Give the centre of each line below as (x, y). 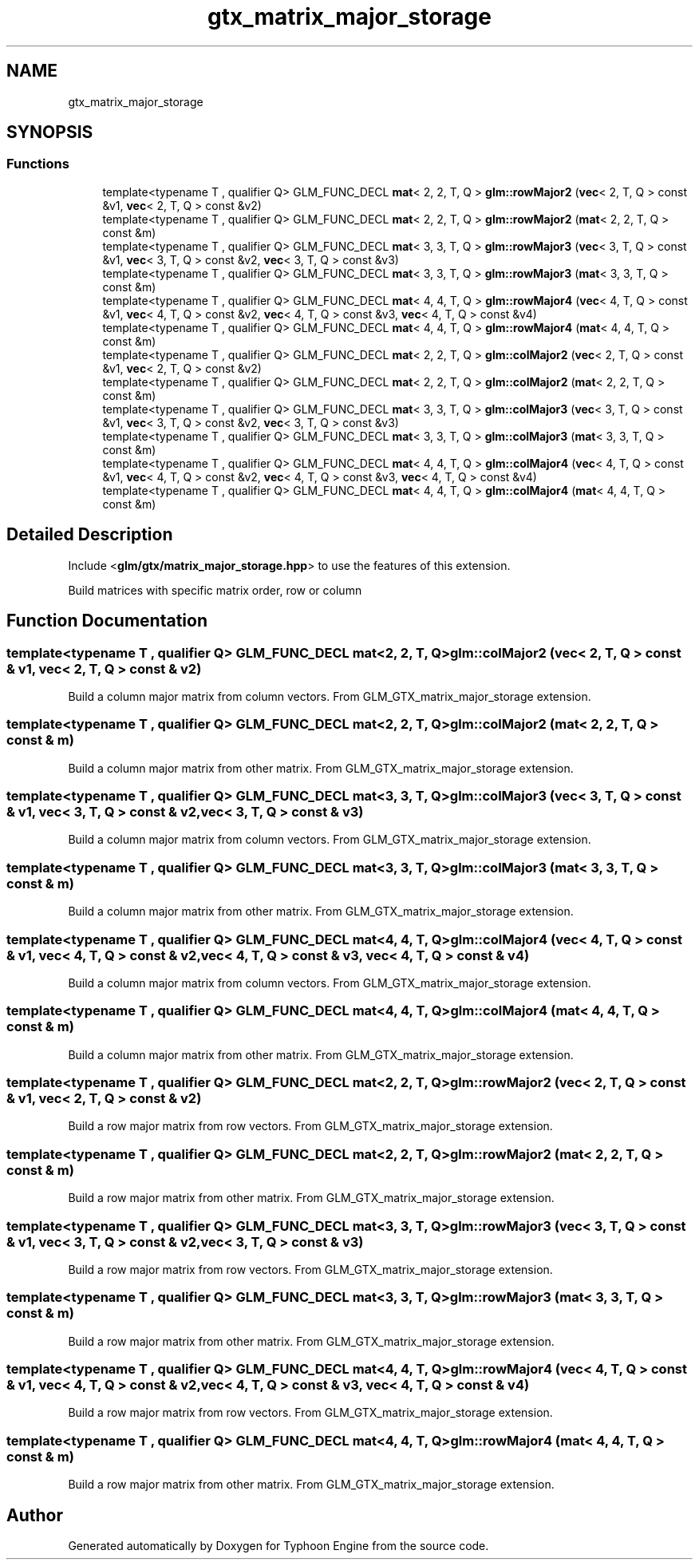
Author (35, 1515)
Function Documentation (107, 621)
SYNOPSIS (50, 132)
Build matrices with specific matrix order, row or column (215, 590)
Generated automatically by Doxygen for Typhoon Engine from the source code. (278, 1545)
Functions (38, 164)
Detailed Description (90, 535)
